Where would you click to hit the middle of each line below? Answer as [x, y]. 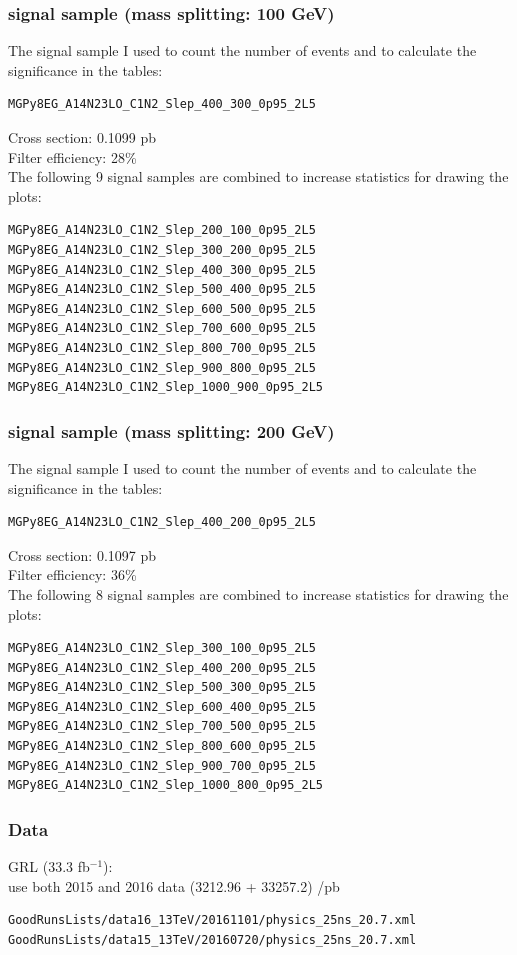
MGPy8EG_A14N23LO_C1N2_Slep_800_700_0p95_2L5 [162, 347]
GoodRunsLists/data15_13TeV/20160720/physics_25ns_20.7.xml [212, 939]
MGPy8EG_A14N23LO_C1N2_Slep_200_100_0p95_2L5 [162, 230]
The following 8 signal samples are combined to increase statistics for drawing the [258, 593]
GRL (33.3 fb [49, 866]
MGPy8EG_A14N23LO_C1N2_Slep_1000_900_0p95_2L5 [165, 387]
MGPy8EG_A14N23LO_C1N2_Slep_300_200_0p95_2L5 [162, 249]
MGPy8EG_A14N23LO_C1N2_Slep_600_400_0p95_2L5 [162, 706]
